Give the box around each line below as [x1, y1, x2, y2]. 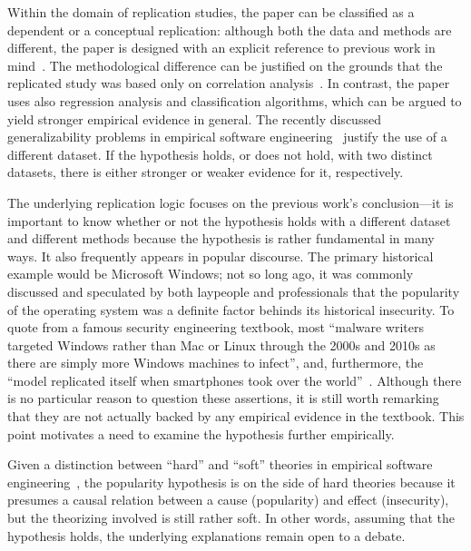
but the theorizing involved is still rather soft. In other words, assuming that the [7, 508, 456, 527]
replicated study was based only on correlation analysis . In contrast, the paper [7, 74, 450, 93]
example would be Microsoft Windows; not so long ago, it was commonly [7, 264, 414, 283]
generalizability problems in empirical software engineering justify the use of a [7, 127, 447, 146]
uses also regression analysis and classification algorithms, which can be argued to [7, 91, 462, 110]
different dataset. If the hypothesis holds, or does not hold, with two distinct [7, 144, 433, 163]
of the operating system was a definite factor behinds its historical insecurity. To [7, 300, 455, 319]
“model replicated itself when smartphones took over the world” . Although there [7, 370, 462, 389]
